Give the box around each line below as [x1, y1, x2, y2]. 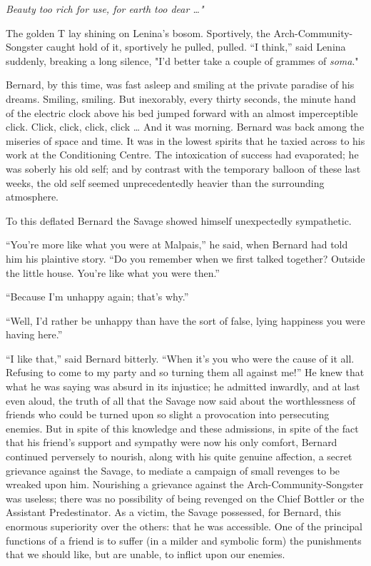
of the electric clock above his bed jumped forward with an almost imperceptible [6, 105, 358, 120]
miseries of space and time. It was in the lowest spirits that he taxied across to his [6, 133, 365, 148]
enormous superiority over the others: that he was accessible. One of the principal [6, 519, 363, 533]
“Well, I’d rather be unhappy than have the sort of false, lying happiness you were [6, 313, 365, 328]
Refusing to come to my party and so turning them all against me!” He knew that [6, 365, 365, 380]
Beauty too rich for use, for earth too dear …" [6, 1, 204, 16]
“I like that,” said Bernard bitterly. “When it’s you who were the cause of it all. [6, 350, 355, 365]
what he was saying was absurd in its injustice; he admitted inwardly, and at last [6, 379, 360, 394]
